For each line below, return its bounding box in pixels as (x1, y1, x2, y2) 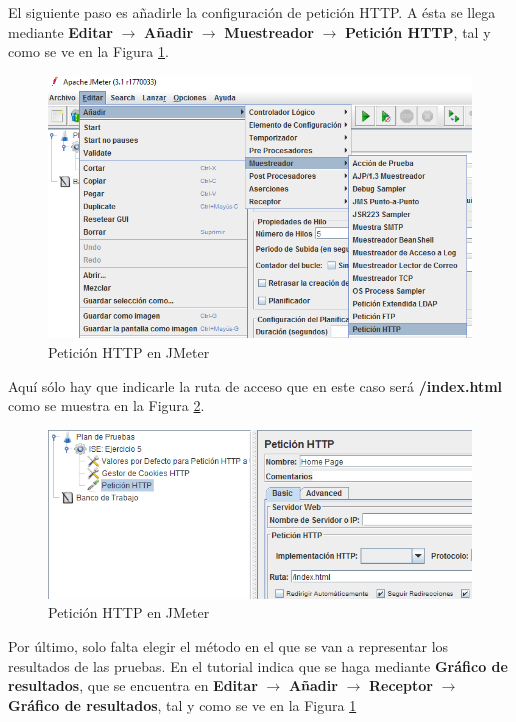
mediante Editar (8, 21, 113, 42)
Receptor (368, 675, 433, 696)
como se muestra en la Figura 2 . (8, 395, 205, 416)
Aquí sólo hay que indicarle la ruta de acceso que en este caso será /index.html (8, 375, 503, 396)
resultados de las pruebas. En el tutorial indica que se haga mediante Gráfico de (8, 655, 508, 676)
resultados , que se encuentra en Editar (8, 675, 258, 696)
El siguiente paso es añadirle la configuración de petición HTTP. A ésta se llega (8, 2, 496, 22)
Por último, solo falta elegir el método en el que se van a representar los (8, 635, 449, 656)
